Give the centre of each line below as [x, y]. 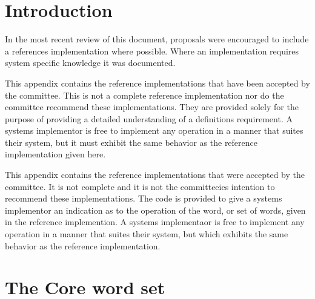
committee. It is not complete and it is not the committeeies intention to [140, 186]
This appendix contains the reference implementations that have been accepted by [157, 83]
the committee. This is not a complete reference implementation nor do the [144, 95]
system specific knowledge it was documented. [90, 63]
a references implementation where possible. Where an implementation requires [152, 51]
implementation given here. [55, 154]
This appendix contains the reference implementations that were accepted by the [155, 175]
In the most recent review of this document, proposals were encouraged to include [157, 39]
